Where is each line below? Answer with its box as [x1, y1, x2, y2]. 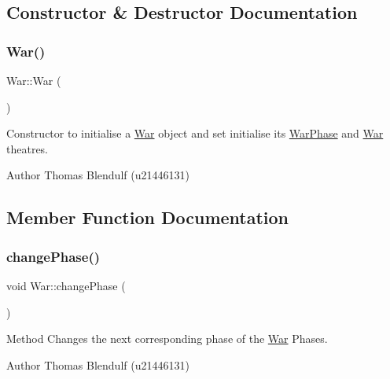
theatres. [6, 140, 49, 156]
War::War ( [6, 72, 61, 88]
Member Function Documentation [6, 205, 289, 230]
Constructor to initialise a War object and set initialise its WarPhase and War [6, 125, 384, 142]
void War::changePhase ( [6, 277, 126, 293]
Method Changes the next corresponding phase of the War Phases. [6, 330, 328, 347]
